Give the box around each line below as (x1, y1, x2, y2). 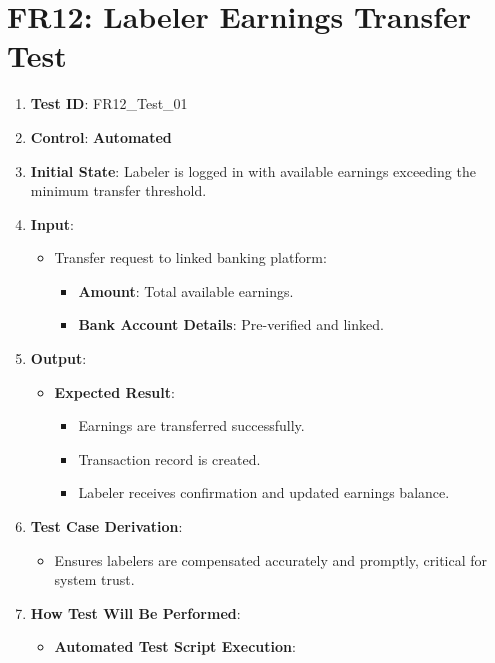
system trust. (54, 569, 135, 590)
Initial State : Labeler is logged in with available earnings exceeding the (30, 160, 476, 181)
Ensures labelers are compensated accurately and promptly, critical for (54, 549, 488, 570)
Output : (30, 348, 87, 369)
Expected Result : (54, 381, 175, 402)
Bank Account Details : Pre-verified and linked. (78, 314, 384, 335)
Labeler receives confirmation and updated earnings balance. (78, 482, 450, 503)
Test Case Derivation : (30, 516, 183, 537)
